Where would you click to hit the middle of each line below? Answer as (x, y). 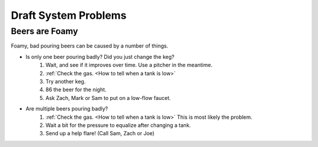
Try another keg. (66, 81)
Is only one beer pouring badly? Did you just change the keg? (100, 56)
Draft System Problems (69, 15)
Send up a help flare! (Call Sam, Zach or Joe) (100, 133)
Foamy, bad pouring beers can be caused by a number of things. (90, 46)
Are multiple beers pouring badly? (67, 109)
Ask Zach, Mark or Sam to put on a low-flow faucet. (108, 98)
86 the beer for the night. (76, 90)
